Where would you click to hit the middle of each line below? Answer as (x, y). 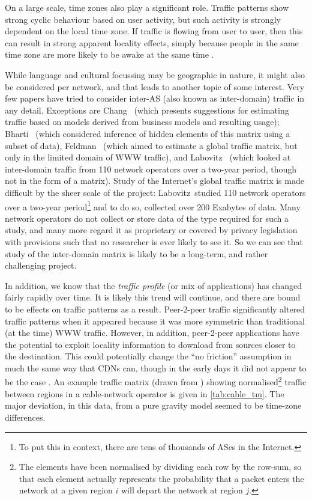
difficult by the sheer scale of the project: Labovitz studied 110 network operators (155, 192)
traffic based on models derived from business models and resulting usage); (142, 122)
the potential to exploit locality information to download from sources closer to (150, 344)
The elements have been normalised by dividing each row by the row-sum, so (160, 467)
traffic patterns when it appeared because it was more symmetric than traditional (155, 321)
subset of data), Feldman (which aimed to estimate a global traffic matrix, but (151, 145)
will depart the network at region (182, 490)
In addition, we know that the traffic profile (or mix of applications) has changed (153, 285)
